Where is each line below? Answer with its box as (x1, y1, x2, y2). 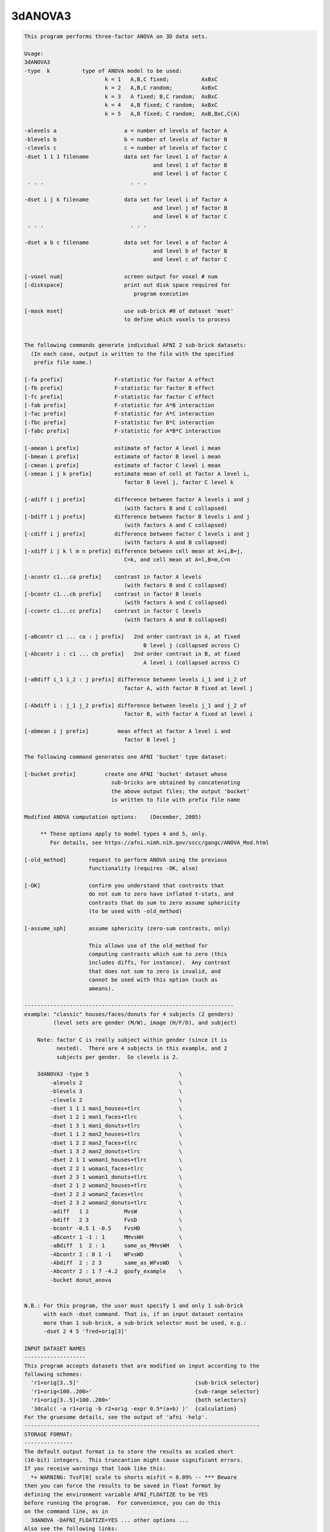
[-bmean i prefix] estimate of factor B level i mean (24, 453, 221, 460)
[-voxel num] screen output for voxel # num (24, 273, 218, 280)
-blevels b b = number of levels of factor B (24, 135, 227, 143)
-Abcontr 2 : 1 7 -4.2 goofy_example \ (50, 1268, 183, 1275)
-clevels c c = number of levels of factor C (24, 145, 227, 151)
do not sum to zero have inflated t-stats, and (89, 890, 234, 898)
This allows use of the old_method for (89, 942, 208, 949)
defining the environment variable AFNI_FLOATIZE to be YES (24, 1491, 208, 1498)
